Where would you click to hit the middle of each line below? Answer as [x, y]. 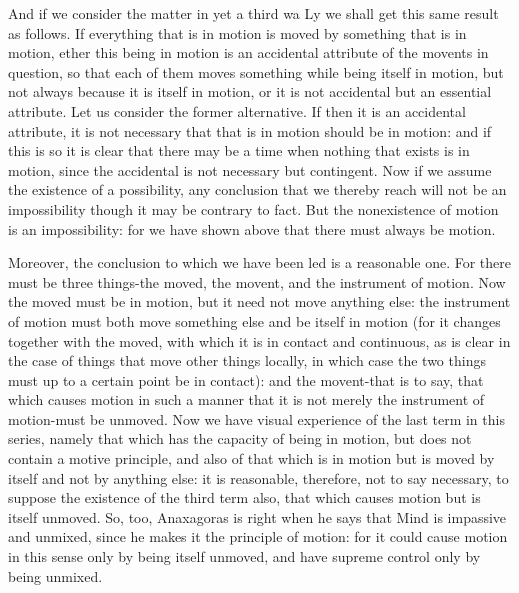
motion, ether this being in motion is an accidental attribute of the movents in [248, 52]
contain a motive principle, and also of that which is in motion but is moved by [251, 458]
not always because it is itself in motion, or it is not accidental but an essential [250, 91]
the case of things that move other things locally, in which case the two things [247, 360]
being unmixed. [55, 575]
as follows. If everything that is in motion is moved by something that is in [237, 32]
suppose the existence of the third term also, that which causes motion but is [244, 497]
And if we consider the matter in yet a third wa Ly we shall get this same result [253, 13]
